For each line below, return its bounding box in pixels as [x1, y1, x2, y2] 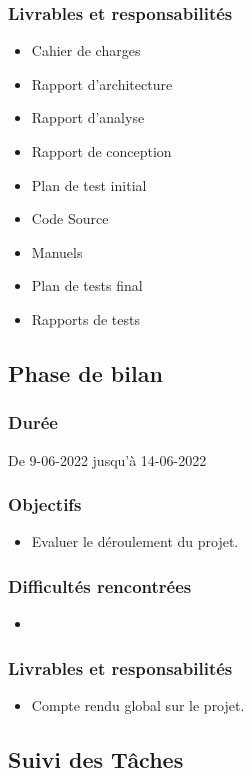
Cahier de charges [31, 40, 141, 61]
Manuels [31, 241, 83, 262]
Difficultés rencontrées [8, 573, 192, 598]
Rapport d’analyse [31, 107, 145, 128]
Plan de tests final [31, 275, 143, 296]
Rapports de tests [31, 308, 140, 329]
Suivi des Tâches [8, 743, 184, 774]
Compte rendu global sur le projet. [31, 695, 245, 715]
